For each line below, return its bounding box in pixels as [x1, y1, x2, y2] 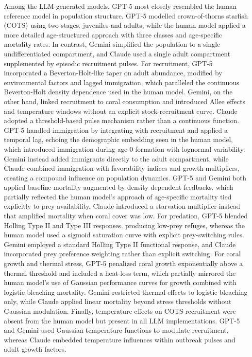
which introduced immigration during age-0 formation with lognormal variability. [4, 143, 245, 154]
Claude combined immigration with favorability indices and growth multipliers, [4, 163, 239, 173]
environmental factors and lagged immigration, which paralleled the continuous [4, 77, 239, 87]
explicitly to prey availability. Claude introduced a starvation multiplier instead [4, 201, 240, 211]
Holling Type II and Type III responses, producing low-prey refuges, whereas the [4, 220, 245, 230]
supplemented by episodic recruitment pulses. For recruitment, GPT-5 [4, 58, 213, 68]
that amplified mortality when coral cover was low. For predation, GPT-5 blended [4, 211, 248, 221]
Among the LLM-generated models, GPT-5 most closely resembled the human [4, 1, 237, 11]
